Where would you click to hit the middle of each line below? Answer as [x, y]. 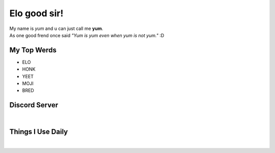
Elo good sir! [36, 13]
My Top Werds [33, 50]
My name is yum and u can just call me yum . [56, 28]
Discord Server [34, 105]
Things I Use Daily [39, 132]
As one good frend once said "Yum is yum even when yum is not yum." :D [87, 35]
